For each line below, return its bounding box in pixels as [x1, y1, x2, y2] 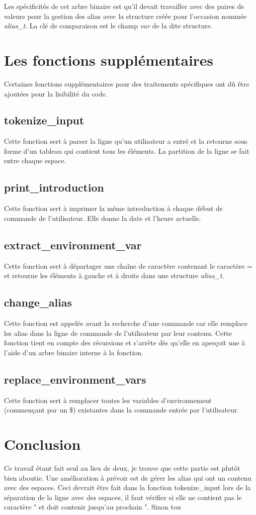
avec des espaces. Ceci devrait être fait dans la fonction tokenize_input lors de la [4, 482, 251, 493]
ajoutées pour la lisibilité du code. [4, 88, 107, 99]
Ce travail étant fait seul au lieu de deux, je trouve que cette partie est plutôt [4, 462, 241, 473]
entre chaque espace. [4, 155, 66, 166]
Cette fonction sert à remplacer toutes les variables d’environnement [4, 395, 212, 405]
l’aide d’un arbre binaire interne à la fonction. [4, 347, 144, 357]
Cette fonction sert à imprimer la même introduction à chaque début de [4, 203, 223, 213]
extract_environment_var [4, 237, 142, 252]
